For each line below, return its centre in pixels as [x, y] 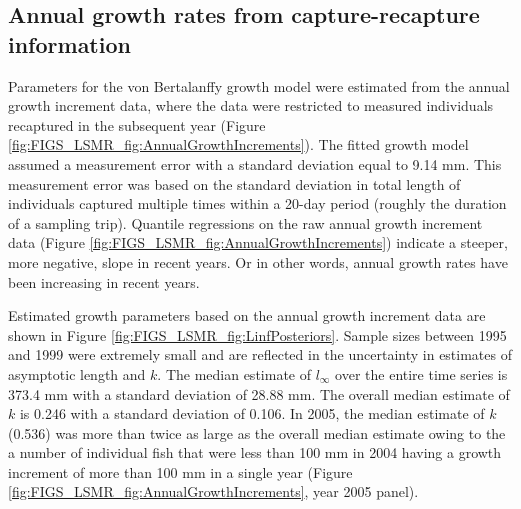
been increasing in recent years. [104, 281]
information [69, 43]
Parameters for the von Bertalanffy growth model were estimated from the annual [259, 85]
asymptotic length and [77, 373]
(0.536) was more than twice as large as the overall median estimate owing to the [257, 432]
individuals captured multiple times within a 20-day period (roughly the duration [257, 203]
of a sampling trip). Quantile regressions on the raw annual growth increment [245, 222]
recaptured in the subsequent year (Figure [137, 124]
